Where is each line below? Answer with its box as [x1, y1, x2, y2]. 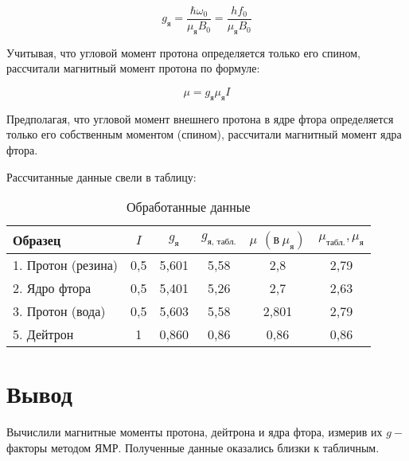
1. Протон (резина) [13, 256, 119, 275]
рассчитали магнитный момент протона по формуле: [6, 60, 260, 76]
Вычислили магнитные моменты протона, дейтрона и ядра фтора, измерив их [6, 424, 383, 440]
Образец [13, 230, 61, 249]
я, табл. [207, 237, 236, 247]
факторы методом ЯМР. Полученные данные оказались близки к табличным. [6, 439, 380, 455]
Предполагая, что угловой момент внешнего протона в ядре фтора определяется [6, 110, 394, 127]
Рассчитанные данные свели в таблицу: [6, 168, 197, 185]
